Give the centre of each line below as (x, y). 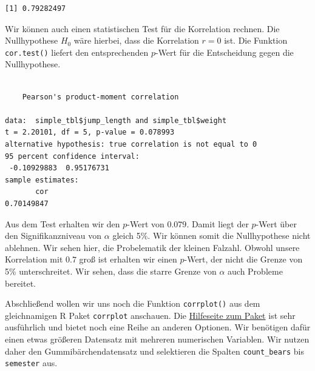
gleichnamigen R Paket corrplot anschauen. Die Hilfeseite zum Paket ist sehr (150, 315)
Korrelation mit (34, 259)
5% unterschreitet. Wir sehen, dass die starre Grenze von (111, 271)
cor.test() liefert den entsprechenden (77, 52)
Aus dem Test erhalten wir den (63, 223)
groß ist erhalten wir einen (128, 259)
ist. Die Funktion (256, 40)
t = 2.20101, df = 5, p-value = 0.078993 (90, 132)
